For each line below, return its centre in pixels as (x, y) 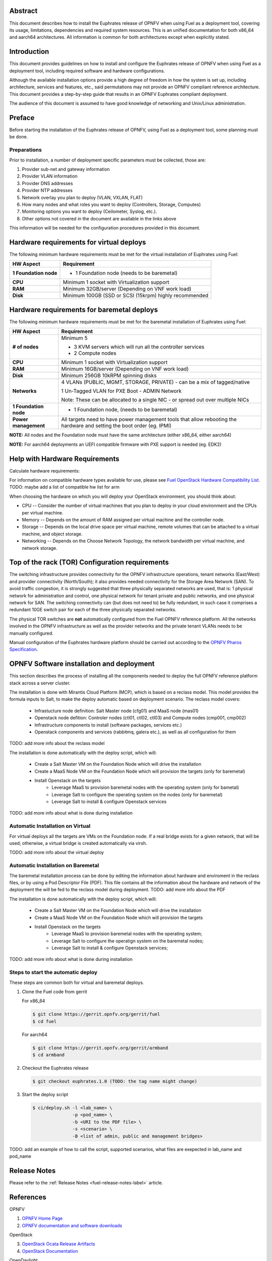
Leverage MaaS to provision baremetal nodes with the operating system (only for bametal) (145, 787)
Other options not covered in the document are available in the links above (99, 218)
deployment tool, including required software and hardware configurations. (87, 71)
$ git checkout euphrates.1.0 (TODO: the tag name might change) (115, 1081)
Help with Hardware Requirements (64, 459)
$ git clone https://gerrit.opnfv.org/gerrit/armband (100, 1048)
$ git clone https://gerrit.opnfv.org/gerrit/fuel (96, 1014)
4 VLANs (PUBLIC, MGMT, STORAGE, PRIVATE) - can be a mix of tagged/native (156, 382)
